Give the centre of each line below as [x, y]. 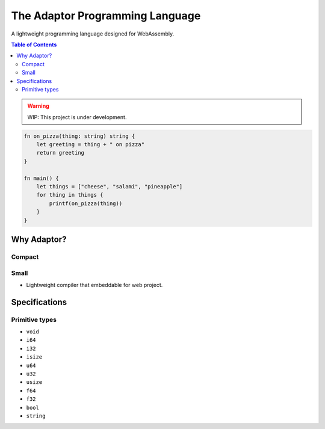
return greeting [60, 153]
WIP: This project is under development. [77, 117]
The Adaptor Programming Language [106, 16]
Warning [38, 106]
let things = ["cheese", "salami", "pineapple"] [110, 187]
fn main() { [42, 178]
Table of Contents [34, 45]
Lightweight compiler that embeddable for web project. [94, 285]
